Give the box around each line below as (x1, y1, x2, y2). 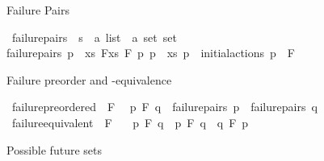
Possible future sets (6, 141, 102, 158)
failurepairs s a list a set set (11, 28, 177, 45)
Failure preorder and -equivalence (6, 71, 172, 88)
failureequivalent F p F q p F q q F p (11, 114, 249, 130)
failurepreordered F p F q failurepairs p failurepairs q (11, 98, 318, 115)
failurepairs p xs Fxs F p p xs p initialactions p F (6, 44, 295, 61)
